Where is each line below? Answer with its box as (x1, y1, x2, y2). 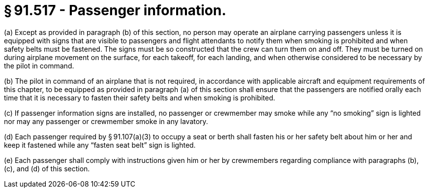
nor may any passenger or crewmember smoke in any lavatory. (4, 117, 208, 126)
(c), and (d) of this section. (4, 164, 90, 173)
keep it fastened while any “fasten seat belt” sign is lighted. (4, 140, 196, 149)
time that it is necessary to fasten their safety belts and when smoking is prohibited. (4, 93, 276, 102)
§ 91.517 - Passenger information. (4, 2, 226, 19)
